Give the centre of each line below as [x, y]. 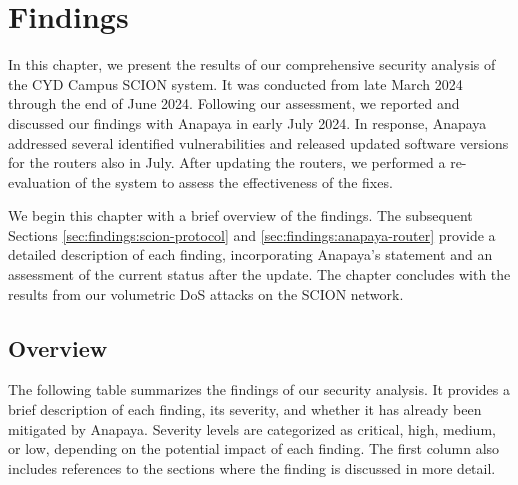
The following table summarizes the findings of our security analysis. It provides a [259, 389]
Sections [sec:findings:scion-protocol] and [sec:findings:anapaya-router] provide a [252, 234]
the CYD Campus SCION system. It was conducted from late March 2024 [235, 83]
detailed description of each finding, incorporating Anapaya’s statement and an [250, 254]
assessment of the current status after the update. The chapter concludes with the [259, 274]
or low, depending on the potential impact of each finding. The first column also [254, 448]
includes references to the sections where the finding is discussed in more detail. [252, 467]
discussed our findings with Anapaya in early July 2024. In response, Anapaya [247, 122]
